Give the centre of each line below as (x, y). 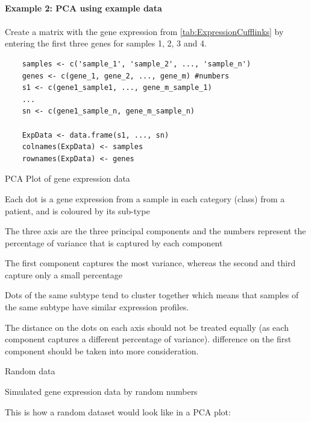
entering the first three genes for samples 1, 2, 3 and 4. (106, 43)
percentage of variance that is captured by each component (114, 242)
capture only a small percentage (64, 274)
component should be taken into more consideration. (102, 350)
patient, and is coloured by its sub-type (77, 210)
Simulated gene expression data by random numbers (101, 392)
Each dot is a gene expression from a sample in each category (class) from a (145, 198)
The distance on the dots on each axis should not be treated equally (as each (147, 327)
